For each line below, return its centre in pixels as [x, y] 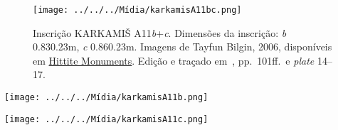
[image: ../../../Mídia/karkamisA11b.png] [106, 98]
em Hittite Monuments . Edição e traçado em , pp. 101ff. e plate [174, 60]
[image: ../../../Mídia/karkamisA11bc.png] [137, 10]
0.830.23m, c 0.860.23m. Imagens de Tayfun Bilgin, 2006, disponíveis [183, 47]
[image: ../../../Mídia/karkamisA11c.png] [106, 119]
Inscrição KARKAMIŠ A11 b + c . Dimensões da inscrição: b [160, 32]
